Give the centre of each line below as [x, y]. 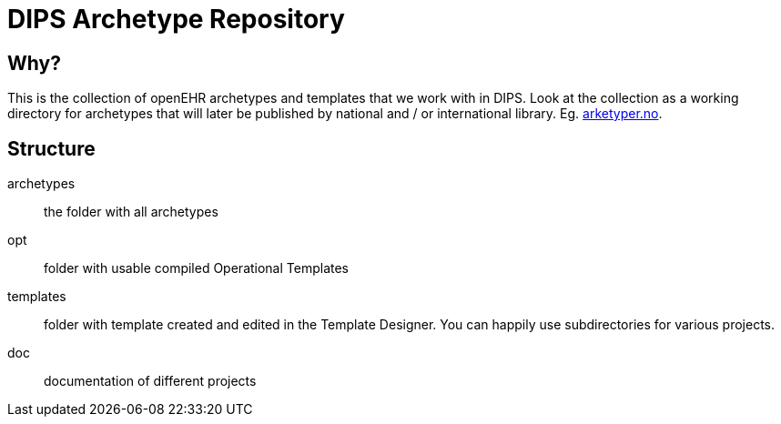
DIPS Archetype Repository [176, 19]
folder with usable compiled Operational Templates [197, 268]
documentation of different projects [150, 381]
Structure [51, 148]
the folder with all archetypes [131, 212]
